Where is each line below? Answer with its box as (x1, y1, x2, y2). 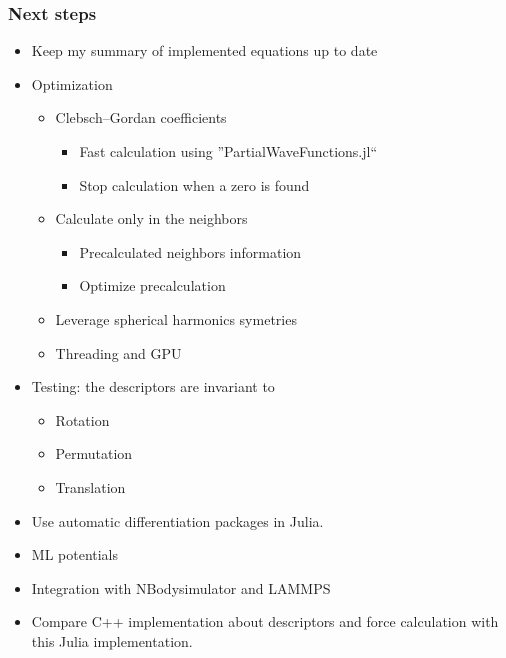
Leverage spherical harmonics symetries (55, 308, 297, 329)
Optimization (31, 73, 113, 94)
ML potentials (31, 544, 119, 565)
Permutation (55, 443, 133, 464)
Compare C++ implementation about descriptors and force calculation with (31, 611, 499, 632)
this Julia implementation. (31, 630, 193, 651)
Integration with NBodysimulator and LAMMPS (31, 577, 331, 598)
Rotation (55, 409, 110, 430)
